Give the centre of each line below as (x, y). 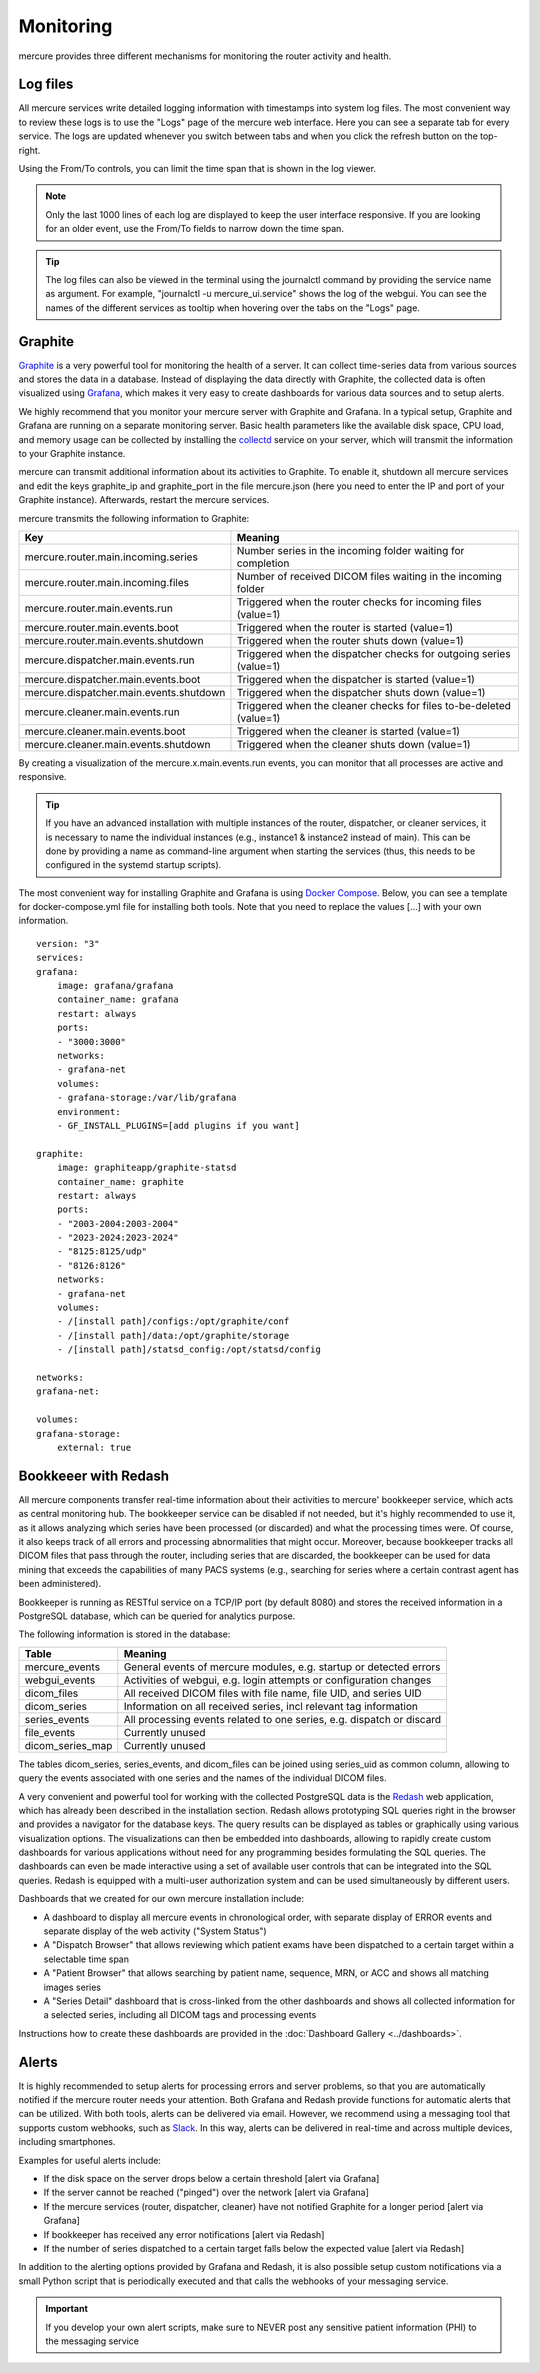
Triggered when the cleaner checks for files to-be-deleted (374, 705)
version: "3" (68, 943)
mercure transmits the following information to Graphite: (134, 518)
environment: (88, 1111)
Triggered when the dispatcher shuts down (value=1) (361, 692)
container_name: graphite (120, 1181)
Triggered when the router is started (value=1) (345, 627)
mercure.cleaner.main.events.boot (105, 731)
